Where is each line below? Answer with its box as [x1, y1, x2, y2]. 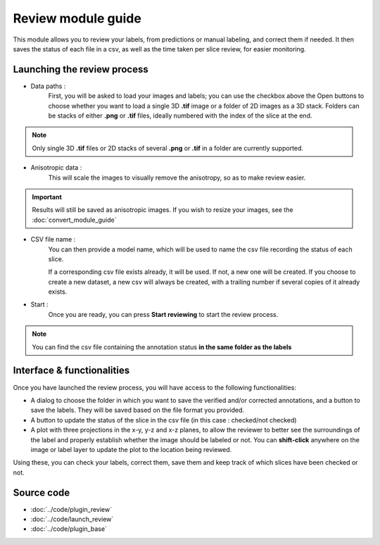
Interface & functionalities [13, 365, 130, 377]
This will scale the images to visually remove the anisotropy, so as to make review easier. [48, 173, 306, 182]
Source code [13, 487, 70, 499]
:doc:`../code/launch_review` [30, 515, 114, 523]
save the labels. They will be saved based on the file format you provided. [30, 406, 245, 415]
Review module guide [13, 11, 142, 26]
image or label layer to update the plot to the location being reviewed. [30, 445, 232, 453]
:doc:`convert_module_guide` [32, 215, 117, 224]
